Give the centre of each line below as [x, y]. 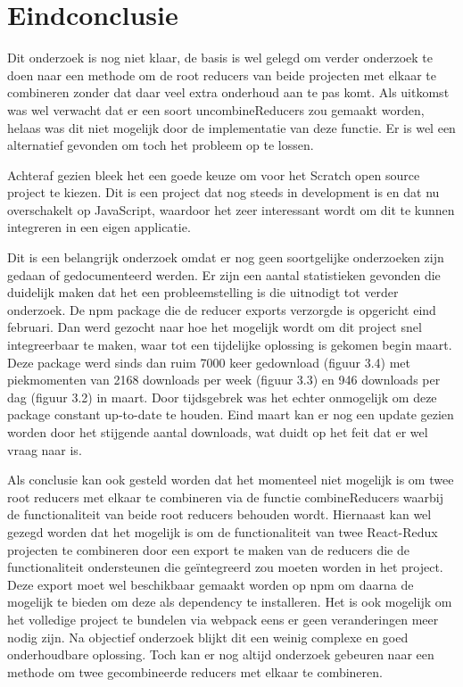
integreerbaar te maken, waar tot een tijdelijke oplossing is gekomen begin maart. [230, 345]
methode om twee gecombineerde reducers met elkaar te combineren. [195, 671]
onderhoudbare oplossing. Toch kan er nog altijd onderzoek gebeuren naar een [221, 654]
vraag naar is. [45, 449]
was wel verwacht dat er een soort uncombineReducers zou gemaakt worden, [216, 109]
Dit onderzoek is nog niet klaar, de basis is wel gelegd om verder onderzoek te [220, 58]
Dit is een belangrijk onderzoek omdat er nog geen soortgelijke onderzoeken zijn [226, 257]
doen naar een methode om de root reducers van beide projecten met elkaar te [222, 74]
